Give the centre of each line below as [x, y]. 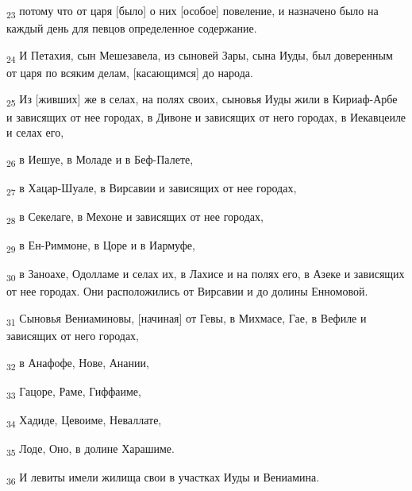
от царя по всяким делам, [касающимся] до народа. [130, 72]
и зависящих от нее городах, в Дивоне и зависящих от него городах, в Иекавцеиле [206, 116]
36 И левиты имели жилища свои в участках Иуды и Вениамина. [163, 478]
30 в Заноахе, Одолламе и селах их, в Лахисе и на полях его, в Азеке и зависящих [206, 275]
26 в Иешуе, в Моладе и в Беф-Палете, [100, 160]
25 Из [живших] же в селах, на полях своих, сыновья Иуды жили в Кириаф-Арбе [202, 100]
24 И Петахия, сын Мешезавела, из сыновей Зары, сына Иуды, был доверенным [200, 56]
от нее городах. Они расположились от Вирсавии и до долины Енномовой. [187, 291]
